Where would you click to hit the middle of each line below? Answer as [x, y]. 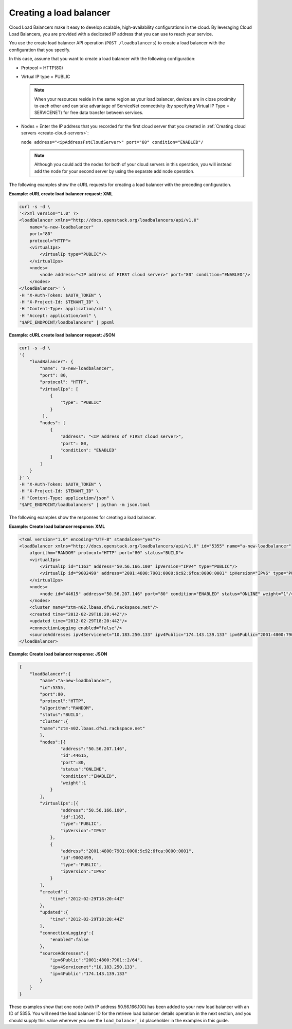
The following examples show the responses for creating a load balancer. [82, 517]
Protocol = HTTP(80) [42, 68]
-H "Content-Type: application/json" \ [67, 498]
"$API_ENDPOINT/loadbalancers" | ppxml [67, 322]
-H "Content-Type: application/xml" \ [65, 309]
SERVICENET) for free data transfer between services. [89, 112]
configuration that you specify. [40, 50]
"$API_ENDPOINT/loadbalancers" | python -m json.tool [85, 505]
